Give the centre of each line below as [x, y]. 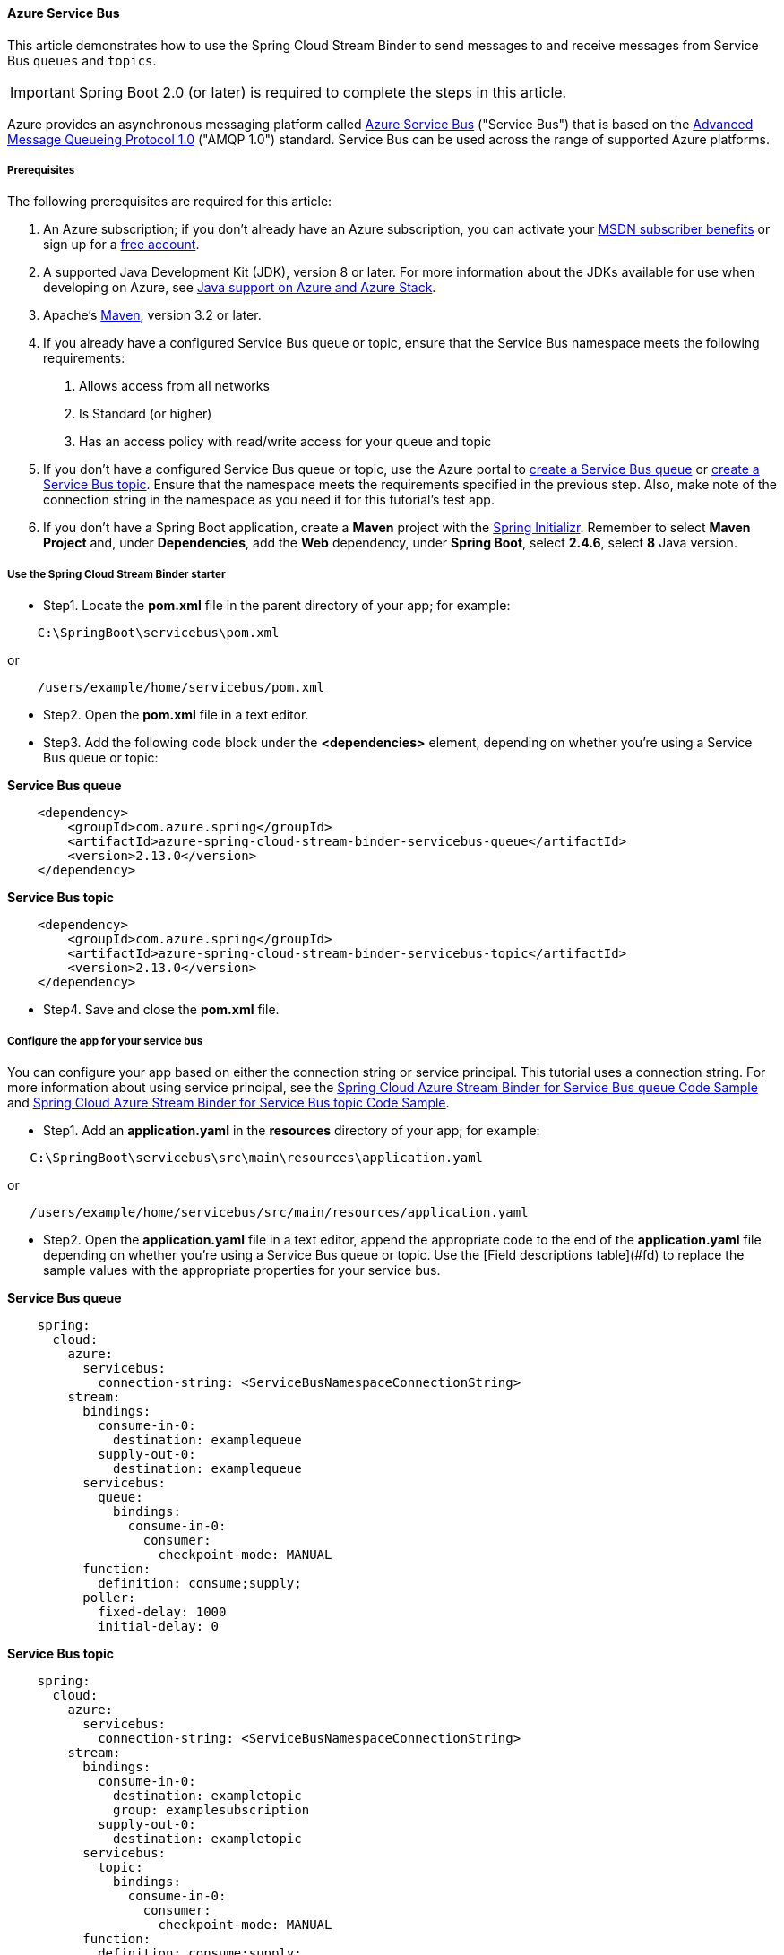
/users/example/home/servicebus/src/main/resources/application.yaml [279, 1212]
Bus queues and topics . [82, 60]
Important [43, 92]
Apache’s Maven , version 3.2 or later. [152, 315]
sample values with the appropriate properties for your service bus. [242, 1270]
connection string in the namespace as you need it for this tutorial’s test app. [269, 500]
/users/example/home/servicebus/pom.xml [181, 688]
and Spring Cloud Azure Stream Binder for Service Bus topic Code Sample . [228, 1102]
